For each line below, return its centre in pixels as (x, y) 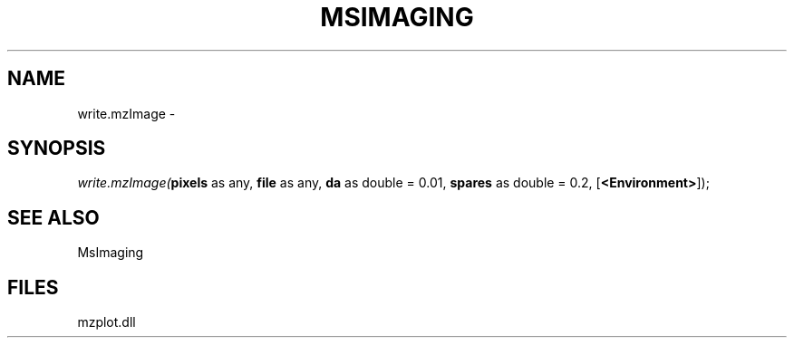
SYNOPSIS (57, 149)
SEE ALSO (53, 217)
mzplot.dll (107, 322)
